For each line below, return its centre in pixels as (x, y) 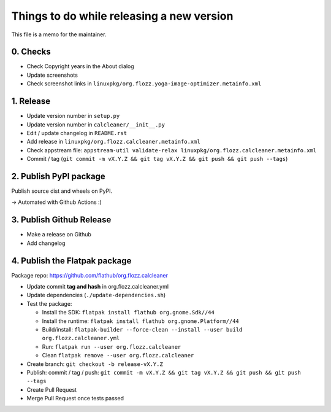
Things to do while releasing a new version (122, 16)
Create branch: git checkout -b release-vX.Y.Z (95, 364)
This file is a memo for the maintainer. (59, 34)
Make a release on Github (59, 235)
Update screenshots (52, 75)
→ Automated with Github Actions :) (57, 202)
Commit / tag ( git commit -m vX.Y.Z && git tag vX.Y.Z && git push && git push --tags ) (157, 159)
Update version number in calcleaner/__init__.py (96, 124)
